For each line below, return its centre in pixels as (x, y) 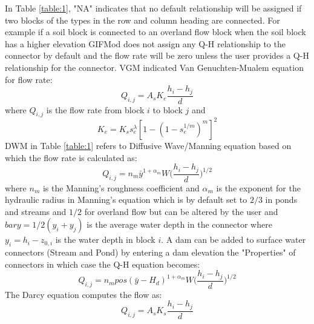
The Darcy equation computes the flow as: (83, 294)
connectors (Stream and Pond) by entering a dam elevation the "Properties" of (150, 252)
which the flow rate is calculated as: (71, 157)
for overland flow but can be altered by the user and (181, 211)
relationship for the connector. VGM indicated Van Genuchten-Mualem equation (154, 67)
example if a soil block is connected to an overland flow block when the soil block (155, 32)
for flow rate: (29, 79)
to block (168, 109)
